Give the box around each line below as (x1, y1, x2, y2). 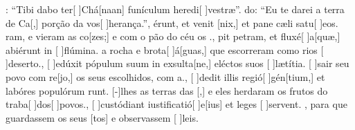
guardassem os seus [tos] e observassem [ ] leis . (6, 110, 199, 124)
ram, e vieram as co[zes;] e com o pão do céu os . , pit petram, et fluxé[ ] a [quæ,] (6, 29, 340, 44)
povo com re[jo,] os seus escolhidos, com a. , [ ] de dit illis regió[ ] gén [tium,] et (6, 69, 325, 84)
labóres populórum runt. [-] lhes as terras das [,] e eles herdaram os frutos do (6, 83, 328, 98)
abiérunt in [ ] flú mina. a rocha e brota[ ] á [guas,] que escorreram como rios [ (6, 42, 324, 57)
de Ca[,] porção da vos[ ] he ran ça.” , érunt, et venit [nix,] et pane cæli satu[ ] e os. (6, 15, 338, 30)
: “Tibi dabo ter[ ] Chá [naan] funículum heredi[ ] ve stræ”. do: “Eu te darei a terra (6, 2, 345, 16)
